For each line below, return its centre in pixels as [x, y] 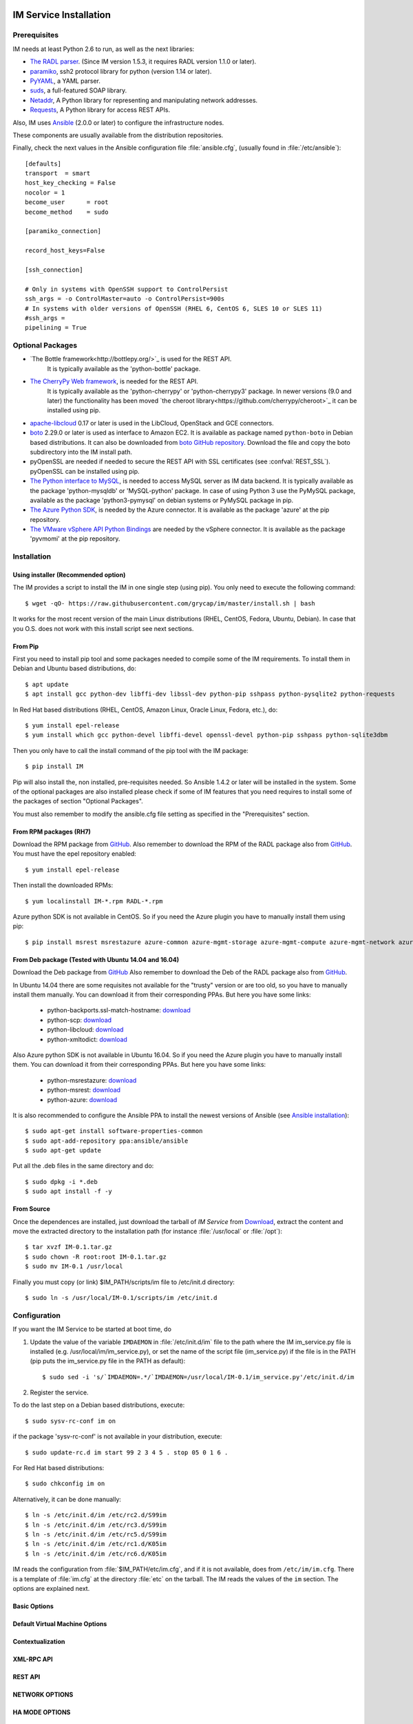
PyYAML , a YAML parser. [65, 81]
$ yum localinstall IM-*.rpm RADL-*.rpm [94, 901]
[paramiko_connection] [63, 231]
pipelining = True [56, 328]
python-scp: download [80, 1020]
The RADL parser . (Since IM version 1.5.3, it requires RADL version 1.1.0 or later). [143, 61]
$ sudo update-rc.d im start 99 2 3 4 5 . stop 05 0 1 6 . [127, 1452]
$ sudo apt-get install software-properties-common [114, 1131]
